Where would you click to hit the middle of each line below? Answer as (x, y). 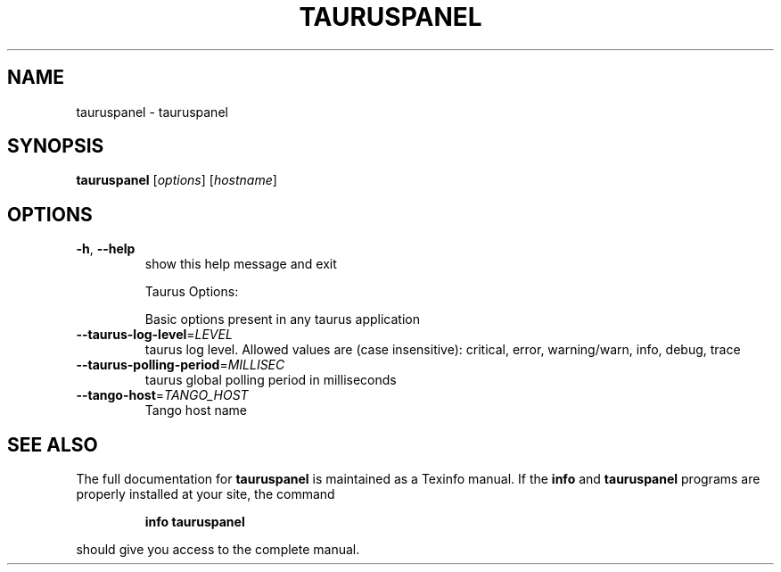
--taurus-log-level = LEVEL (154, 335)
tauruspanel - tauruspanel (152, 112)
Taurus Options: (192, 292)
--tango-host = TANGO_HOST (162, 395)
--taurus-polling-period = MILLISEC (181, 365)
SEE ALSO (53, 444)
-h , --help (106, 249)
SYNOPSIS (56, 146)
